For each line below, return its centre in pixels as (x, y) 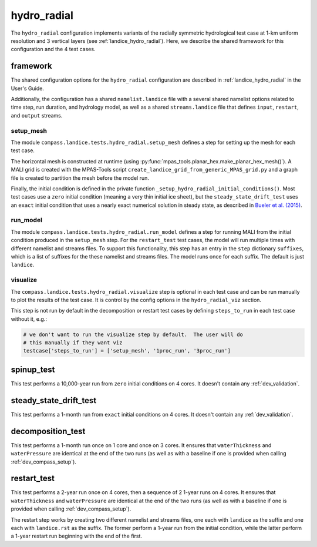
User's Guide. (27, 88)
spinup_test (33, 369)
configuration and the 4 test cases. (53, 49)
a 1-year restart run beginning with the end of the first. (77, 536)
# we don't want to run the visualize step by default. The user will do (133, 334)
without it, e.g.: (29, 319)
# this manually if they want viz (73, 343)
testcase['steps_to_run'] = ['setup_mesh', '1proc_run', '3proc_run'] (127, 351)
